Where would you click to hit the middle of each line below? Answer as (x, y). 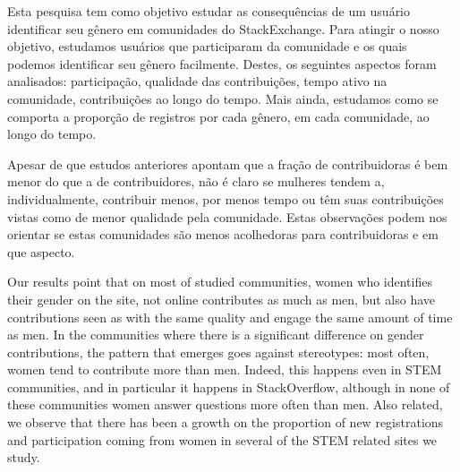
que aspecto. (41, 251)
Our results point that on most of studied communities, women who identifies (220, 282)
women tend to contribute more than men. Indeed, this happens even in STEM (225, 369)
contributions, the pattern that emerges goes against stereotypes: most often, (218, 352)
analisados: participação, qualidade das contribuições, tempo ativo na (197, 81)
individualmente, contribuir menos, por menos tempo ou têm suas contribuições (226, 198)
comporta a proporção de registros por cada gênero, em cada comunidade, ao (218, 116)
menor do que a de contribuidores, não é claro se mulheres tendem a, (196, 181)
